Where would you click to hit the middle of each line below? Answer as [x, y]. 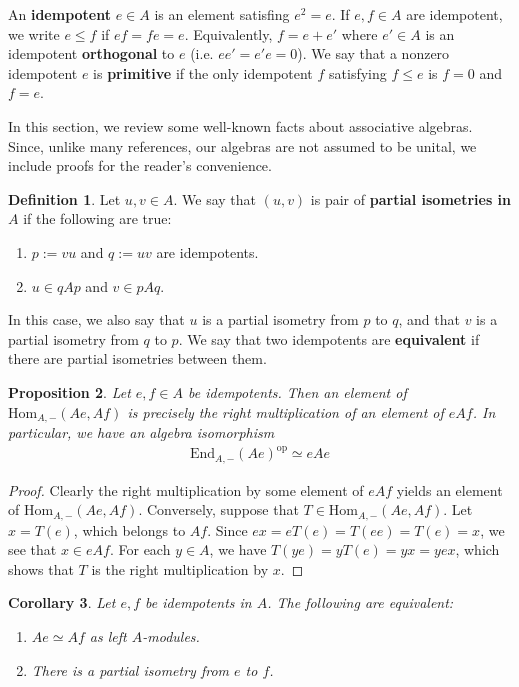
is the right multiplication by [180, 568]
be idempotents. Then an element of [297, 391]
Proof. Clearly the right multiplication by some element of [186, 489]
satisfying [358, 72]
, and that [429, 319]
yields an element [449, 489]
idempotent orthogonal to [91, 53]
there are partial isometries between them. [137, 358]
